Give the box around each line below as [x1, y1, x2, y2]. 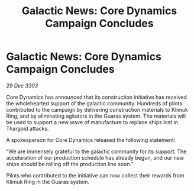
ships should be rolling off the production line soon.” [6, 160, 134, 167]
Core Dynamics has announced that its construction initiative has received [6, 93, 187, 101]
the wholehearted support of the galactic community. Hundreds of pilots [6, 99, 182, 107]
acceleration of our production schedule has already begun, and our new [6, 154, 185, 161]
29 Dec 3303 [6, 82, 38, 89]
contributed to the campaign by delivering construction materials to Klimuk [6, 106, 188, 113]
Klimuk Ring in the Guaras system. [6, 178, 90, 185]
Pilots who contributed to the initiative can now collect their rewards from [6, 171, 185, 179]
